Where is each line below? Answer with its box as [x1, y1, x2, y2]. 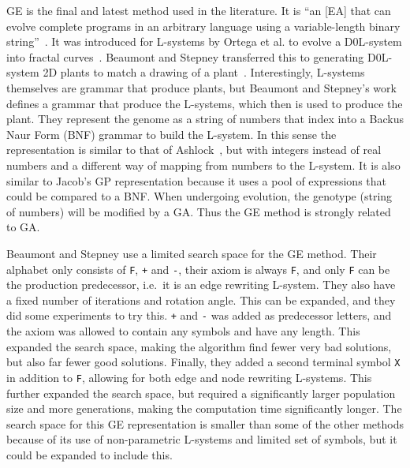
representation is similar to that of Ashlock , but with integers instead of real [6, 141, 382, 158]
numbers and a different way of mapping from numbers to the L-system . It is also [6, 156, 401, 173]
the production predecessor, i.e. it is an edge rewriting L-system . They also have [6, 276, 396, 293]
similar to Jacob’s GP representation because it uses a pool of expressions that [6, 172, 386, 189]
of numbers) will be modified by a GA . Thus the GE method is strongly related [6, 203, 391, 219]
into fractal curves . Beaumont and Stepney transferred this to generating [6, 48, 364, 65]
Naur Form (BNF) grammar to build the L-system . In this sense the [6, 125, 337, 142]
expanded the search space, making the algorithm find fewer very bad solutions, [6, 338, 392, 354]
